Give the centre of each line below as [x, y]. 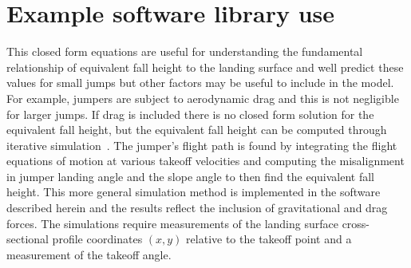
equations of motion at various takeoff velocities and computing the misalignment [205, 161]
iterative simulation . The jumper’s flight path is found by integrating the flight [202, 145]
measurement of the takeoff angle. [89, 254]
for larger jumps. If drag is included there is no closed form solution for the [190, 114]
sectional [28, 239]
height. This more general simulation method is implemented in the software [194, 192]
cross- [356, 223]
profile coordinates [97, 239]
